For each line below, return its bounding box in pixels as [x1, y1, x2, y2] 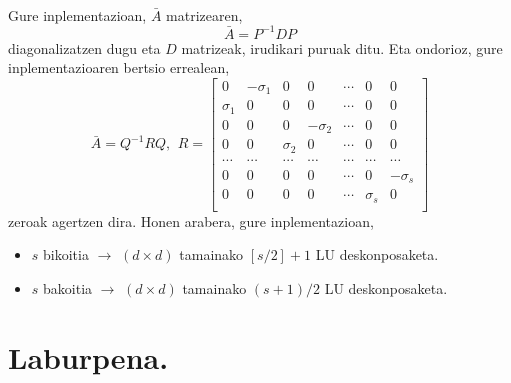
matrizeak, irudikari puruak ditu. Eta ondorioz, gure [181, 37, 503, 58]
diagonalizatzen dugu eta [8, 37, 161, 58]
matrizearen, [166, 4, 243, 25]
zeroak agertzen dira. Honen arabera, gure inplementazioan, [8, 210, 374, 231]
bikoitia [43, 244, 89, 265]
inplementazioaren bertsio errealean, [8, 57, 230, 78]
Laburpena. [8, 336, 169, 377]
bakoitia [43, 278, 93, 299]
